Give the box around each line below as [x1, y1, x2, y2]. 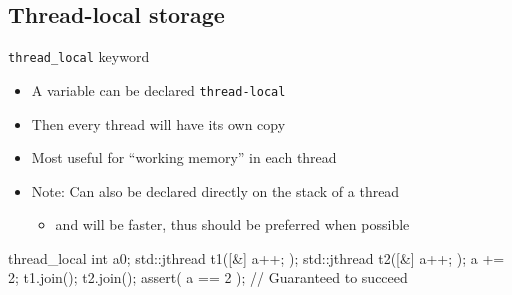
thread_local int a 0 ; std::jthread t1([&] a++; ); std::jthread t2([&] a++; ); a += [8, 247, 505, 268]
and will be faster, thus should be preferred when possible [55, 214, 410, 235]
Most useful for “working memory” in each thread [31, 147, 337, 168]
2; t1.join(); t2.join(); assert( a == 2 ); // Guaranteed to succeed [8, 267, 408, 288]
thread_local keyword [8, 46, 150, 67]
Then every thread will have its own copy [31, 113, 286, 134]
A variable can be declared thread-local [31, 79, 286, 100]
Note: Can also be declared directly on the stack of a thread [31, 180, 400, 201]
